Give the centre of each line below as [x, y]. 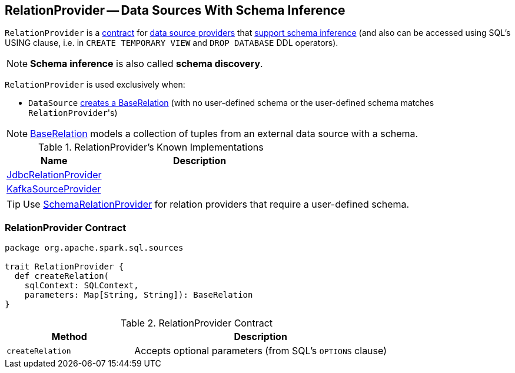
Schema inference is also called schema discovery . [147, 64]
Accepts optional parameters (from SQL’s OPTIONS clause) [260, 351]
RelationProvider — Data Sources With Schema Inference [175, 10]
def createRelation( [62, 276]
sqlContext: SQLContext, [82, 286]
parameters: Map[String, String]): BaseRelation [139, 295]
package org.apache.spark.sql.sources [94, 248]
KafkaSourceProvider [54, 189]
